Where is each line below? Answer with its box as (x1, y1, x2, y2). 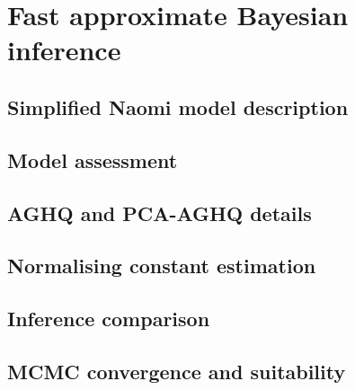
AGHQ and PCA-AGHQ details (7, 199, 312, 226)
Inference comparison (7, 305, 210, 332)
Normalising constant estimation (7, 252, 316, 279)
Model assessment (7, 146, 178, 173)
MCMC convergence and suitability (7, 357, 346, 385)
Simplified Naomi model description (7, 93, 349, 120)
